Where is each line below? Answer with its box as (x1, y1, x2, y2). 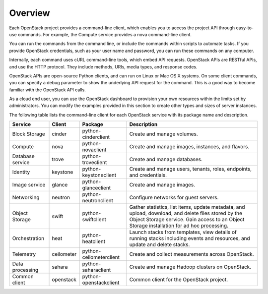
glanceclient (82, 184, 111, 191)
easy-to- (236, 25, 254, 31)
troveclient (82, 159, 107, 166)
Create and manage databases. (129, 156, 203, 163)
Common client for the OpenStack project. (129, 276, 228, 283)
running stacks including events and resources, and (129, 235, 250, 242)
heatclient (82, 238, 106, 245)
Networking (12, 194, 40, 201)
